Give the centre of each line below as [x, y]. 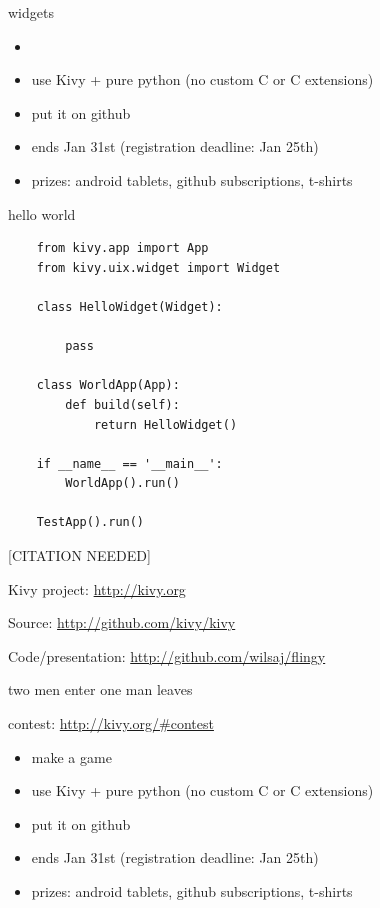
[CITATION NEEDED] [79, 555]
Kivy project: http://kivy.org [97, 588]
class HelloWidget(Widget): [129, 306]
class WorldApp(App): [108, 385]
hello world [42, 213]
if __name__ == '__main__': [129, 463]
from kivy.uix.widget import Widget [158, 267]
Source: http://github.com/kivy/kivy [122, 622]
